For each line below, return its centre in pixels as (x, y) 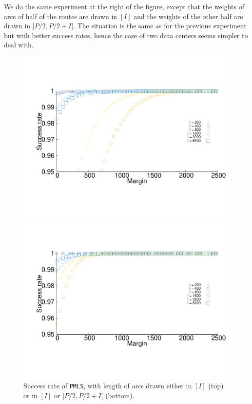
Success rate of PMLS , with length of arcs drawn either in (108, 386)
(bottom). (120, 395)
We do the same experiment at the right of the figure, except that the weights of (124, 6)
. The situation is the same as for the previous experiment (160, 26)
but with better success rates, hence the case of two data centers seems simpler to (126, 35)
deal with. (19, 45)
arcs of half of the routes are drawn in (61, 16)
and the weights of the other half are (188, 16)
